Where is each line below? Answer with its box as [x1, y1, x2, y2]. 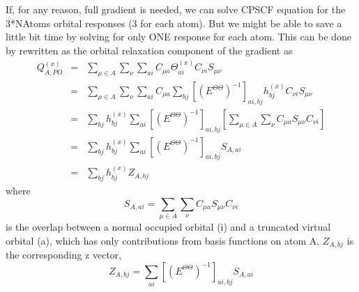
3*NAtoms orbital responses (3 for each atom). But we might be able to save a [6, 15, 342, 30]
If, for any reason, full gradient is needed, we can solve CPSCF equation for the [6, 2, 346, 16]
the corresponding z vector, [6, 247, 122, 262]
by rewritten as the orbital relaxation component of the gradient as [6, 43, 293, 57]
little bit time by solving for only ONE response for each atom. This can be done [6, 29, 352, 44]
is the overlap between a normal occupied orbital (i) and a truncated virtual [6, 220, 331, 234]
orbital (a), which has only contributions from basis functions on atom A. [6, 233, 320, 247]
